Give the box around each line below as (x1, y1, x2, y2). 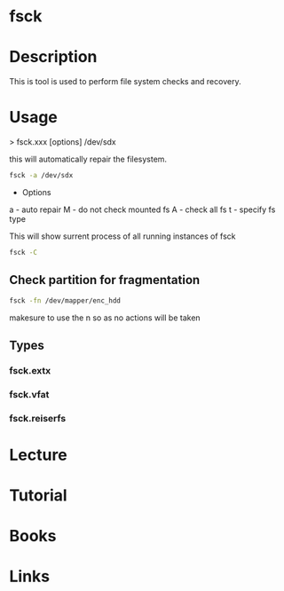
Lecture (9, 445, 68, 465)
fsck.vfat (9, 388, 50, 400)
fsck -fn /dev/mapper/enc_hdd (9, 295, 122, 305)
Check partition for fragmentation (9, 272, 201, 288)
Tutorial (9, 485, 68, 506)
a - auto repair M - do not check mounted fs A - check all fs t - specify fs (9, 204, 276, 215)
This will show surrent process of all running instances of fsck (9, 231, 236, 241)
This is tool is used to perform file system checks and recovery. (9, 76, 241, 87)
